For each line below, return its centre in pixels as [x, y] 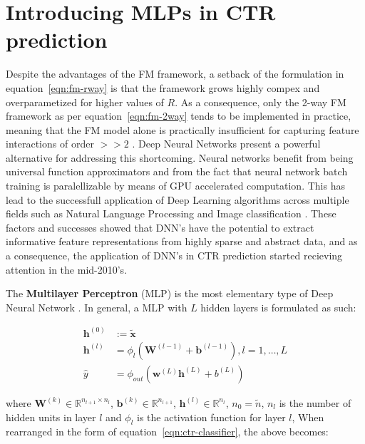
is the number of [315, 402]
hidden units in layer [51, 417]
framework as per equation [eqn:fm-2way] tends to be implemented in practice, [179, 116]
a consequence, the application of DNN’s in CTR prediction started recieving [174, 255]
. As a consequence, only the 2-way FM [261, 102]
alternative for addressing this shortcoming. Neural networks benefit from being [180, 157]
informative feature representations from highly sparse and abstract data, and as [182, 241]
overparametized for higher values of [85, 102]
